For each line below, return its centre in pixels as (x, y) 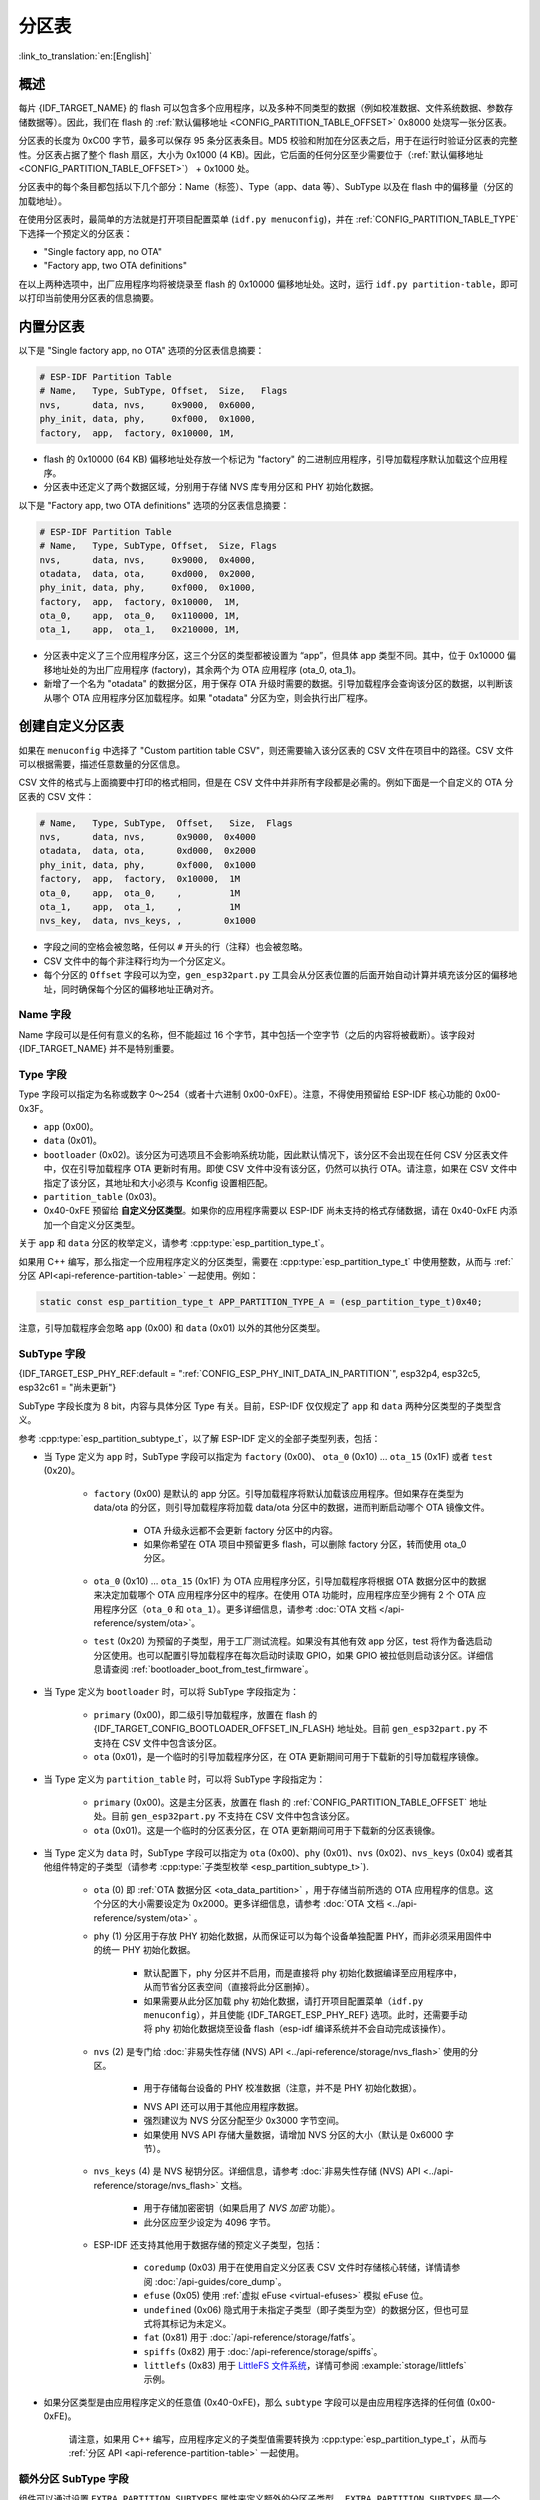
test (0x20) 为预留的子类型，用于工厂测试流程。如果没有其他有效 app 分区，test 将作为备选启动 (293, 1641)
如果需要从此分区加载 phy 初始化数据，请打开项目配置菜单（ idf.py (283, 2001)
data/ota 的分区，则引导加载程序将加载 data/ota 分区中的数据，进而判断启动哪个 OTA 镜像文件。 (291, 1507)
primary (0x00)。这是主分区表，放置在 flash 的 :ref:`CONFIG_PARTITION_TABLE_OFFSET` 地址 (290, 1802)
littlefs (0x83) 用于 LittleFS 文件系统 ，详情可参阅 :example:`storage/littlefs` (305, 2366)
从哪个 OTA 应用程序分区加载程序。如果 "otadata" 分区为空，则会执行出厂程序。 (208, 697)
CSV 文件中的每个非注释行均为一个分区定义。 (137, 961)
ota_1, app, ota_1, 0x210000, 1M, (139, 629)
